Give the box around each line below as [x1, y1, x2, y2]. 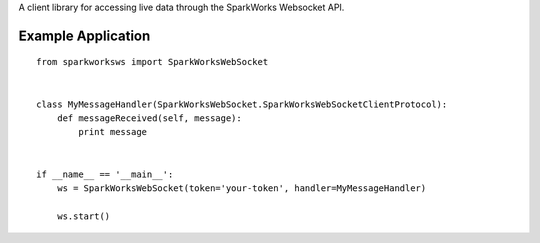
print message [78, 126, 148, 138]
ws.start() [56, 210, 111, 222]
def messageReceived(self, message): [56, 112, 242, 124]
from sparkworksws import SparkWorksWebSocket [36, 56, 269, 68]
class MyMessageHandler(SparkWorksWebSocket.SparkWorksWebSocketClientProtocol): [36, 98, 448, 110]
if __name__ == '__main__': [36, 168, 174, 180]
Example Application [18, 27, 151, 44]
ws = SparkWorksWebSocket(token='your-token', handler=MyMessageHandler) [56, 182, 427, 194]
